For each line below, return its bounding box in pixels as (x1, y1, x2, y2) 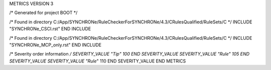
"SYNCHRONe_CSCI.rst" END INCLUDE (9, 26, 91, 32)
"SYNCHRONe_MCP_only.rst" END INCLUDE (9, 42, 102, 48)
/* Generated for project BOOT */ (9, 10, 78, 16)
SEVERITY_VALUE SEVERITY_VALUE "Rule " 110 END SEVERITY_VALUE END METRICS (9, 58, 186, 64)
